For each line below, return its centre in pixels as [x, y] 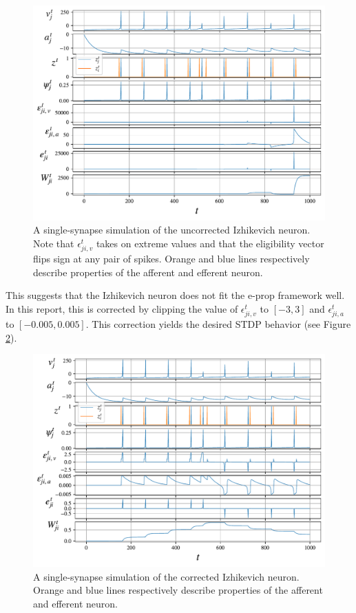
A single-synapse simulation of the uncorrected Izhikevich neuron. [172, 230]
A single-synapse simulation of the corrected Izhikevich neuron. [166, 576]
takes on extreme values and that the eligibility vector [210, 243]
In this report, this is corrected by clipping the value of [122, 308]
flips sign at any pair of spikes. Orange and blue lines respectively [171, 259]
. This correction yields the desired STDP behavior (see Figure [218, 324]
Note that [54, 243]
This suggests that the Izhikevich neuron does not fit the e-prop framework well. [175, 295]
